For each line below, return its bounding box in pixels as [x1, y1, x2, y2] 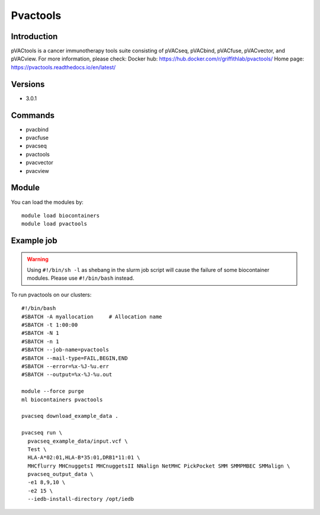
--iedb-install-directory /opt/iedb [27, 495, 135, 503]
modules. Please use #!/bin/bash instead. [27, 274, 135, 282]
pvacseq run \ [21, 430, 62, 436]
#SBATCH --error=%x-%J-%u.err [21, 363, 110, 370]
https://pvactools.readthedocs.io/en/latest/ [11, 63, 116, 71]
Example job [11, 236, 57, 246]
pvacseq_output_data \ [27, 471, 94, 478]
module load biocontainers [21, 212, 100, 219]
